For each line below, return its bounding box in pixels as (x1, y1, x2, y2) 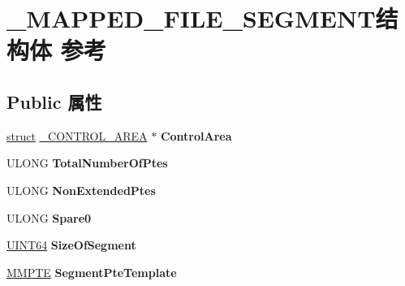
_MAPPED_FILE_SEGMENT (6, 2, 376, 35)
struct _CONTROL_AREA (6, 127, 148, 144)
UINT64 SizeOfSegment (6, 236, 136, 253)
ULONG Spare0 (6, 209, 92, 226)
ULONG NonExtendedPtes (6, 181, 156, 198)
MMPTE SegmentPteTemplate (6, 263, 177, 280)
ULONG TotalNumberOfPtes (6, 154, 168, 171)
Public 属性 (6, 89, 102, 114)
